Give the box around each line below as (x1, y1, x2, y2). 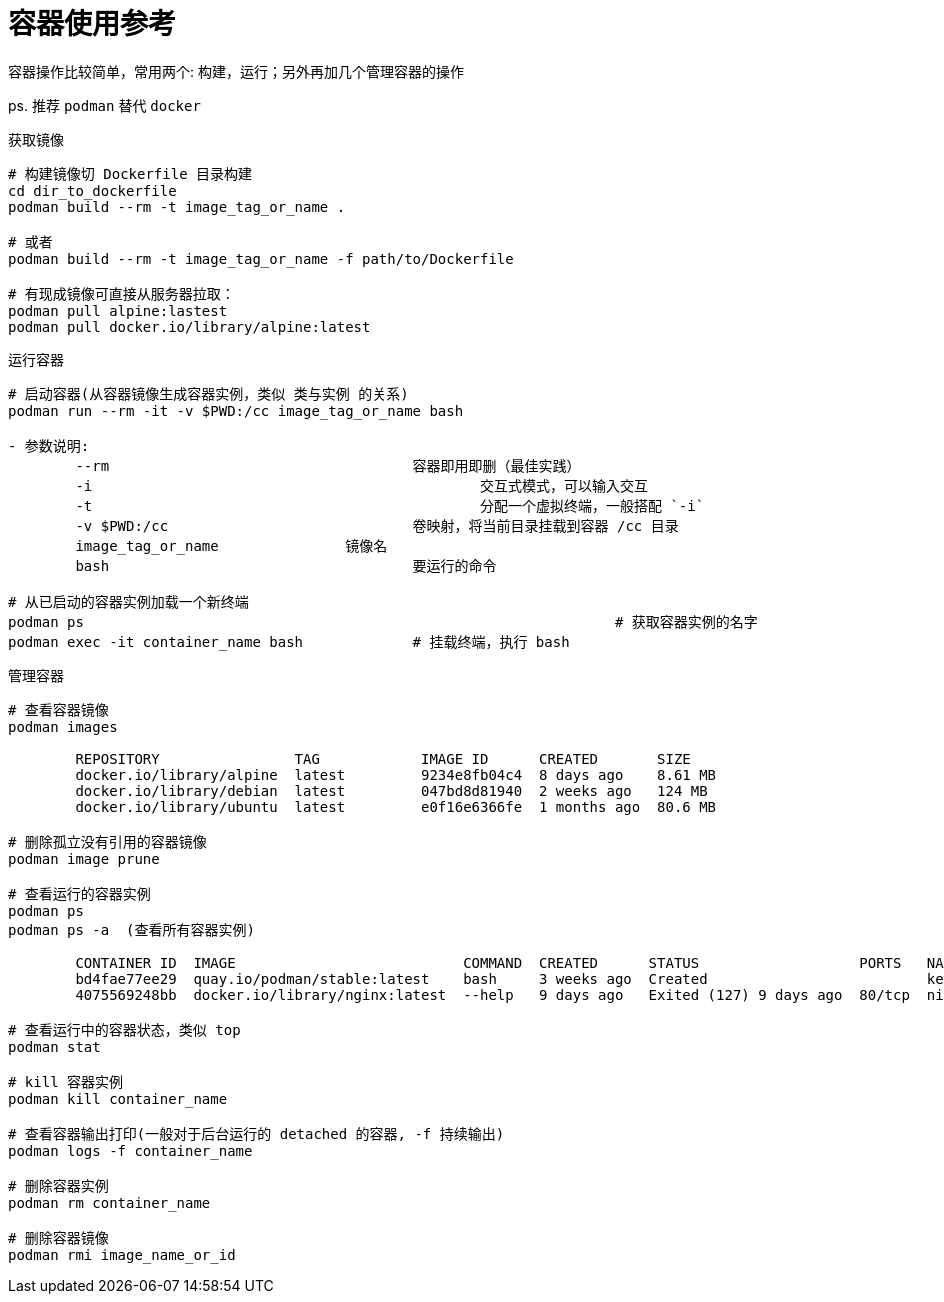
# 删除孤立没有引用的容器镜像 (8, 833, 207, 850)
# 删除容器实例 (8, 1177, 109, 1194)
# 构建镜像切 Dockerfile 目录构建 (8, 165, 253, 182)
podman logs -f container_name (8, 1142, 253, 1159)
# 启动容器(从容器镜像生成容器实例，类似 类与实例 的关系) (8, 385, 409, 402)
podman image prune (8, 850, 160, 867)
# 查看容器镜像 (8, 701, 109, 718)
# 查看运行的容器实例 (8, 885, 151, 902)
